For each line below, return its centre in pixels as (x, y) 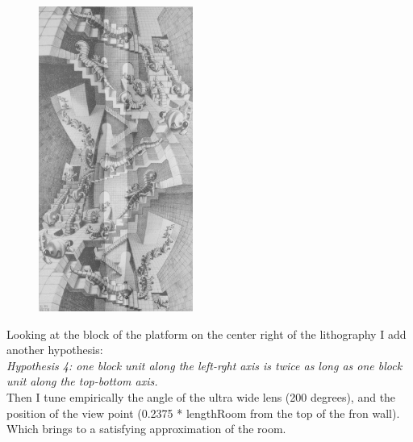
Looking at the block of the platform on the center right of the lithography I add (206, 334)
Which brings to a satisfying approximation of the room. (146, 429)
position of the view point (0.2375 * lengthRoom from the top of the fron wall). (203, 413)
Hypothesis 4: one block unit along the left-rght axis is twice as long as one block (204, 365)
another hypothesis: (55, 350)
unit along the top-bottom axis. (82, 381)
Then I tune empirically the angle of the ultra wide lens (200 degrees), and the (201, 396)
